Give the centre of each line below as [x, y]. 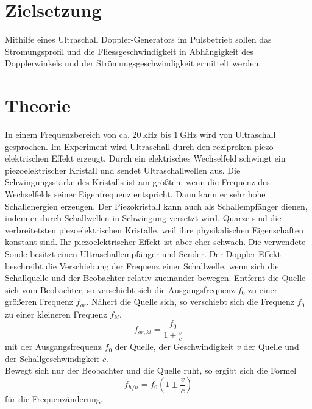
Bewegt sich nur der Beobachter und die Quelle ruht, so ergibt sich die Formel [151, 370]
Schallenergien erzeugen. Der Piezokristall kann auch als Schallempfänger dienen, [156, 206]
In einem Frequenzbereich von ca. [67, 134]
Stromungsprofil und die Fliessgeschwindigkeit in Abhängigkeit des [129, 51]
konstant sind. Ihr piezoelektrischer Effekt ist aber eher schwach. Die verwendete [155, 242]
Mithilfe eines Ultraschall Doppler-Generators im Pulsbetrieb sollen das [138, 39]
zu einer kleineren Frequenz [56, 314]
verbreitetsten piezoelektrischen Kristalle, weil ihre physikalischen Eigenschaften [154, 229]
